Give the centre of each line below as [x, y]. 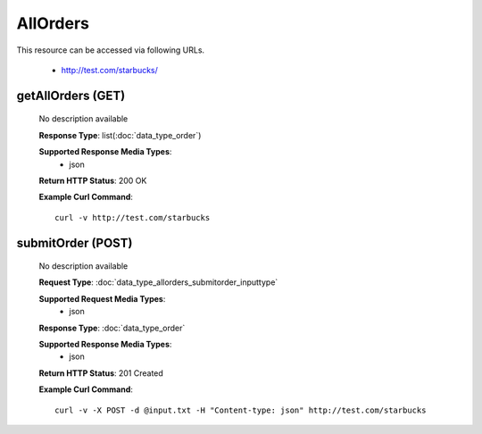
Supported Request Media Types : [102, 298]
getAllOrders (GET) [71, 95]
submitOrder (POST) [75, 242]
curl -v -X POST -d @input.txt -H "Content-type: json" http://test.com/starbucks [241, 410]
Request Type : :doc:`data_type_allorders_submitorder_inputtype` [158, 282]
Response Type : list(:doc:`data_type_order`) [120, 135]
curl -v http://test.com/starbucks [133, 217]
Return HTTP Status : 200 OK [93, 180]
